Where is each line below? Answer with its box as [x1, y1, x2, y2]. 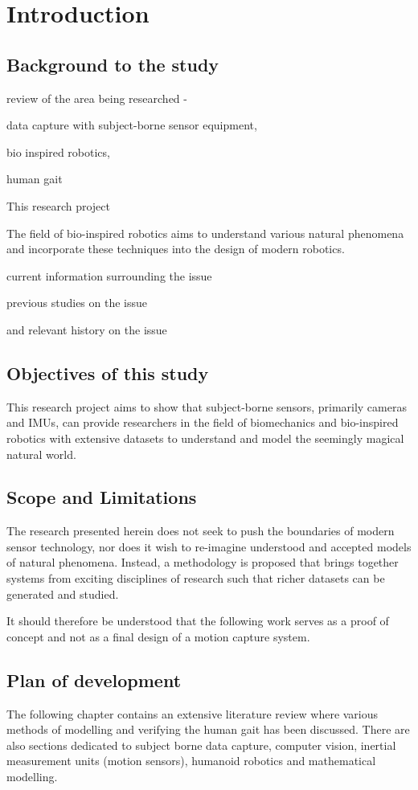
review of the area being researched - [6, 89, 187, 106]
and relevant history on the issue [6, 321, 167, 338]
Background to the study [6, 51, 219, 76]
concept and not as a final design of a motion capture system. [6, 628, 310, 645]
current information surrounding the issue [6, 267, 212, 284]
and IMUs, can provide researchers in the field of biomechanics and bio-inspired [6, 414, 399, 431]
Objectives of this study [6, 360, 209, 385]
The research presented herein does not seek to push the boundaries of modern [6, 522, 395, 539]
